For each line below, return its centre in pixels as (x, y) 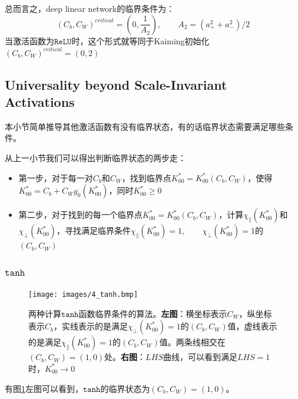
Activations (40, 102)
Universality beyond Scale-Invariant (116, 84)
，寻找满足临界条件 (93, 230)
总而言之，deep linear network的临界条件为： (90, 8)
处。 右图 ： (125, 357)
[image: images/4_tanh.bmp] (83, 295)
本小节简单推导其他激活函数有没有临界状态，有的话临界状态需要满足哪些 (145, 126)
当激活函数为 (29, 40)
